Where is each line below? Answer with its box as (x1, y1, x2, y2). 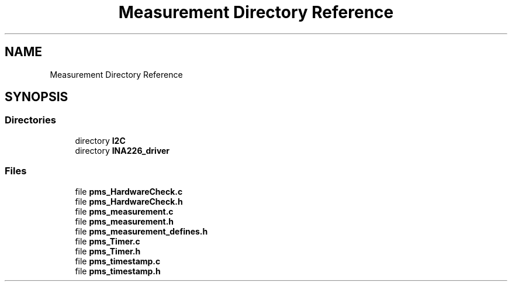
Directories (5, 114, 56, 126)
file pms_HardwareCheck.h (75, 196, 183, 206)
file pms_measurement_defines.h (75, 226, 208, 236)
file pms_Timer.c (75, 236, 140, 246)
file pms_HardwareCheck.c (75, 186, 183, 197)
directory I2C (75, 135, 126, 146)
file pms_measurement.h (75, 216, 174, 226)
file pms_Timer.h (75, 246, 141, 256)
